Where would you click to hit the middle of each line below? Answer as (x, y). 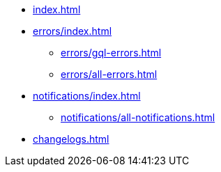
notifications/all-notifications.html (138, 117)
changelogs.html (71, 139)
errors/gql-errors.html (111, 53)
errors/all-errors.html (109, 74)
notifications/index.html (87, 96)
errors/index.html (73, 31)
